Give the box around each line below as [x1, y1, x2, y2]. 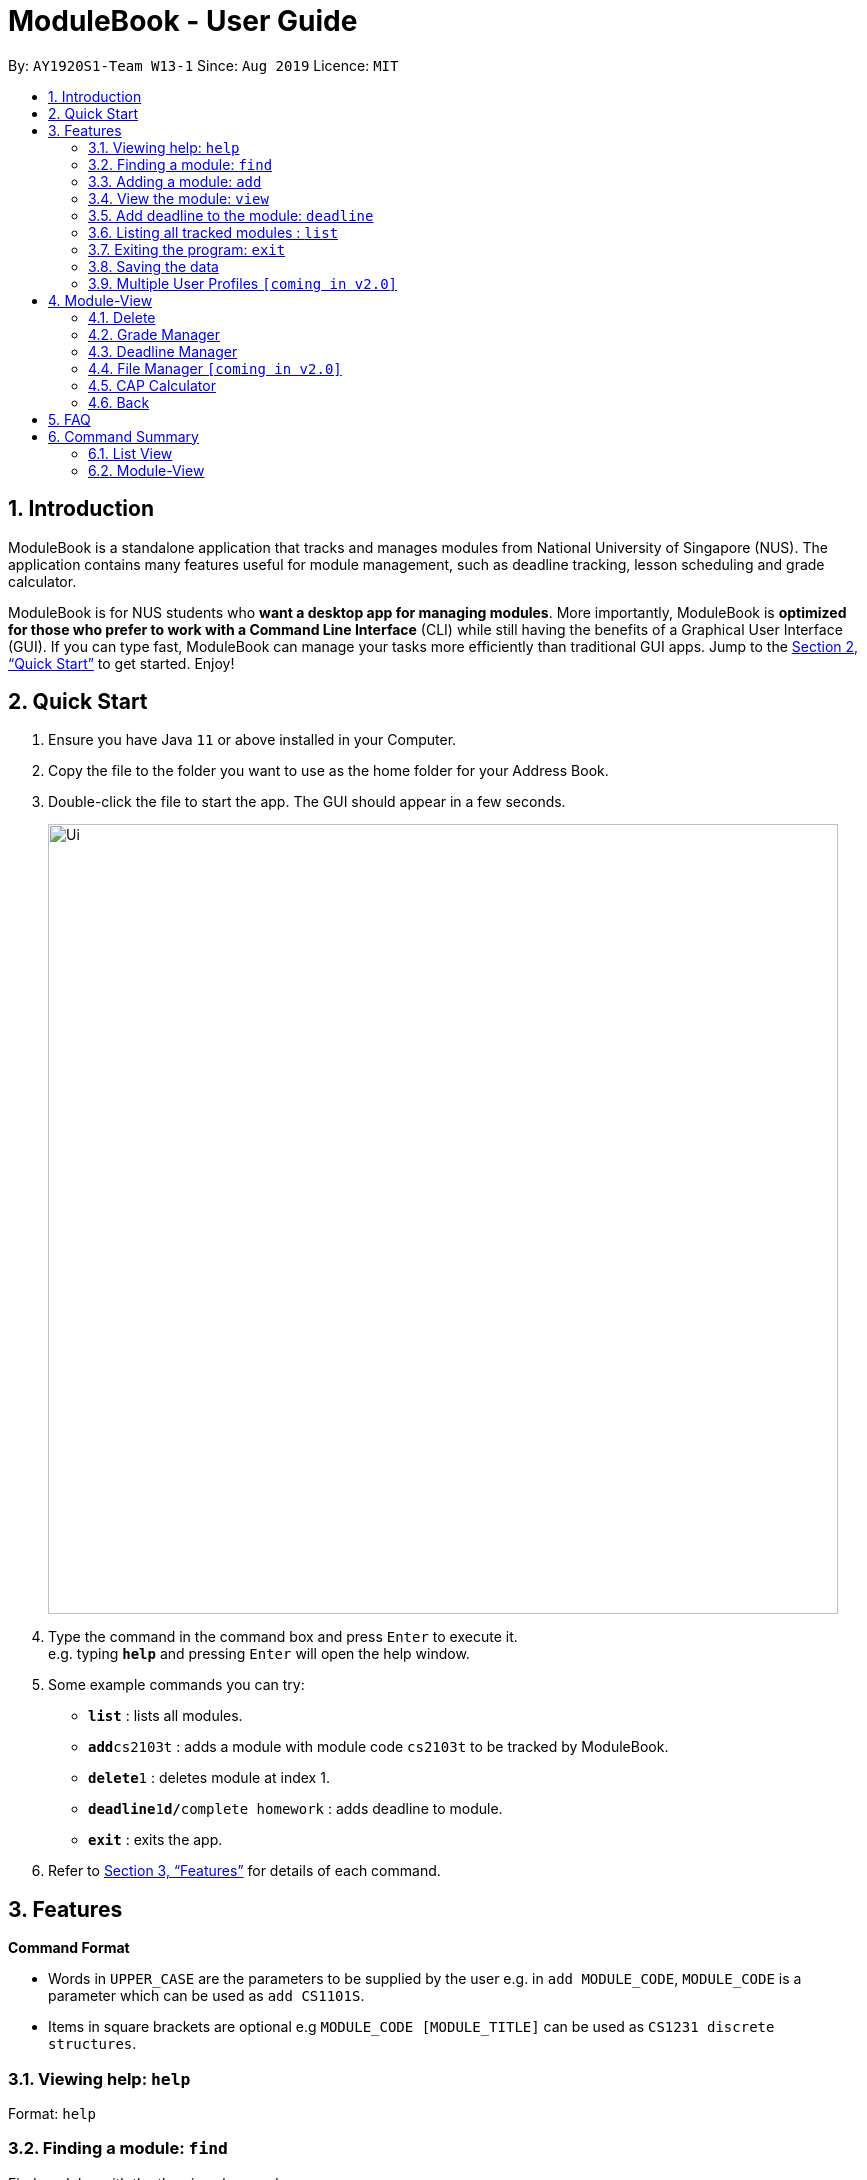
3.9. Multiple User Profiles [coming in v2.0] [88, 274, 397, 292]
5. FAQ [48, 410, 91, 428]
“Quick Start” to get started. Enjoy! [8, 654, 235, 672]
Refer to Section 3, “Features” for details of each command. [48, 1862, 441, 1880]
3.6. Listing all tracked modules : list [88, 223, 339, 241]
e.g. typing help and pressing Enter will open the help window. [48, 1645, 470, 1663]
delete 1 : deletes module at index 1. [88, 1769, 330, 1787]
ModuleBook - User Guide [8, 4, 358, 38]
